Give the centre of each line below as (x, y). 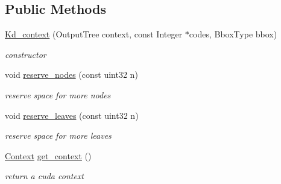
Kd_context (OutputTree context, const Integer (94, 34)
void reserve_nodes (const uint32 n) (71, 75)
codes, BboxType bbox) (233, 34)
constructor (26, 54)
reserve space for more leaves (58, 135)
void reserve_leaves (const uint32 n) (72, 115)
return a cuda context (45, 176)
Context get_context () (48, 155)
